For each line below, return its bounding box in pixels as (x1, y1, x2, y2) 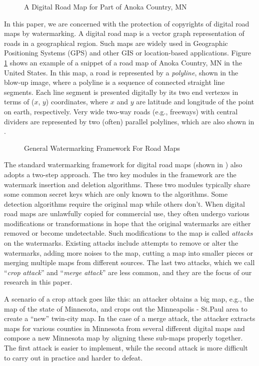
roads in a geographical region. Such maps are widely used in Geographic (4, 37, 228, 48)
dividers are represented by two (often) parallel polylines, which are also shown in (4, 116, 254, 126)
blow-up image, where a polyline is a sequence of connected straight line (4, 77, 225, 87)
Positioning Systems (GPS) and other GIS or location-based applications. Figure (4, 47, 251, 58)
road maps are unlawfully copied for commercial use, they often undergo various (4, 208, 249, 219)
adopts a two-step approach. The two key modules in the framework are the (4, 169, 236, 179)
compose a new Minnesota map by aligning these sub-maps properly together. (4, 333, 243, 343)
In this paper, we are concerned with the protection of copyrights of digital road (4, 18, 249, 28)
